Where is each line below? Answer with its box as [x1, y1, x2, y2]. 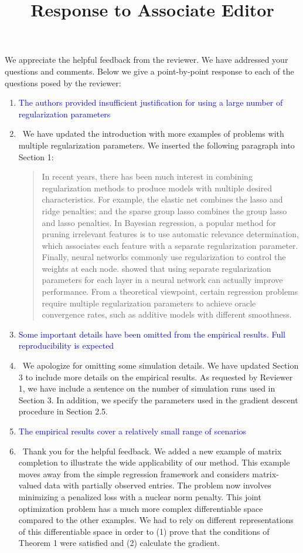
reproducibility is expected [18, 339, 114, 352]
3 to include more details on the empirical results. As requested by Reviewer [18, 370, 293, 383]
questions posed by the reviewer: [5, 76, 121, 89]
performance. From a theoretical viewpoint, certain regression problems [42, 285, 298, 298]
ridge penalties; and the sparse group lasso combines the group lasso [42, 204, 287, 217]
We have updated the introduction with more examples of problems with [22, 127, 284, 140]
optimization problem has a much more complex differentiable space [18, 502, 263, 514]
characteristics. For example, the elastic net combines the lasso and [42, 193, 283, 205]
